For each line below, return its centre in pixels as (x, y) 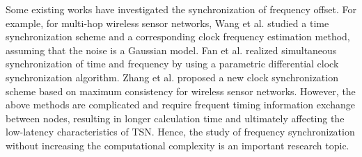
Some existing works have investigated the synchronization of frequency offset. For (181, 9)
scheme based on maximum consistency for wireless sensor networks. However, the (181, 91)
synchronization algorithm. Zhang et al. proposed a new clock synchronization (172, 77)
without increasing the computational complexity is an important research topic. (178, 145)
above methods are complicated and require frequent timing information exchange (180, 105)
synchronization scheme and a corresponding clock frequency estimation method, (178, 36)
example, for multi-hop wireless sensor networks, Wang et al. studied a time (167, 23)
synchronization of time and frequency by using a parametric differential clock (172, 64)
